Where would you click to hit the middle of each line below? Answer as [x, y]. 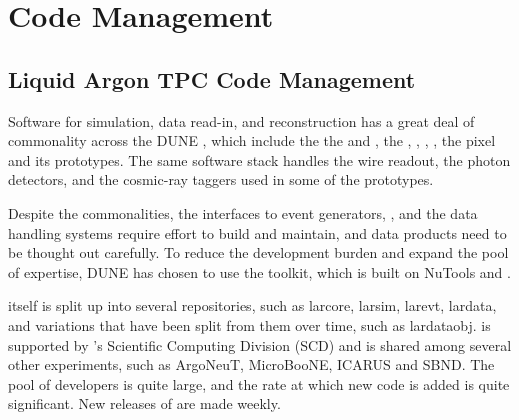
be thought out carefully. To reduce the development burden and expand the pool [258, 252]
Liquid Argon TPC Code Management [212, 78]
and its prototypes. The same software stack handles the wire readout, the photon [259, 159]
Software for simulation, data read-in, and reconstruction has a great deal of [241, 120]
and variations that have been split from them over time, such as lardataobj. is [249, 324]
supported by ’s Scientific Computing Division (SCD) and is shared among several [260, 344]
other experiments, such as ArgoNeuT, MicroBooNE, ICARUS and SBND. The [251, 364]
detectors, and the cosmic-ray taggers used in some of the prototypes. [221, 179]
